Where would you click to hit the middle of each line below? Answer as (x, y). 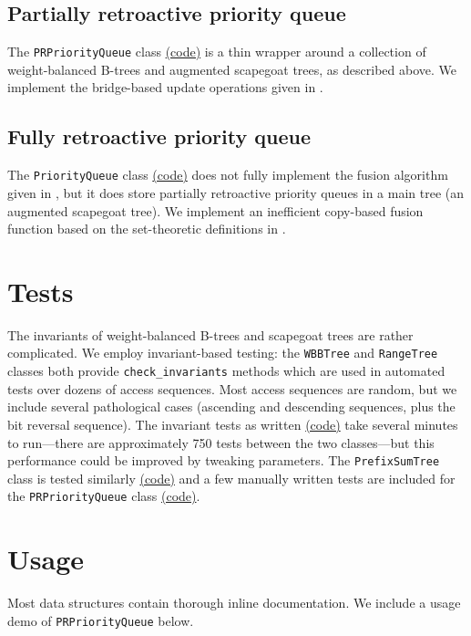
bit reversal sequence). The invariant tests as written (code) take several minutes (233, 424)
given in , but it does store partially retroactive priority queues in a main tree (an (236, 192)
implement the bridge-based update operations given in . (165, 87)
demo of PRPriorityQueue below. (101, 620)
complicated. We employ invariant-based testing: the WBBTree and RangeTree (223, 353)
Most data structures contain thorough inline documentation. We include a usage (234, 603)
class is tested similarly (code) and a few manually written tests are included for (231, 478)
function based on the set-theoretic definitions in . (147, 229)
